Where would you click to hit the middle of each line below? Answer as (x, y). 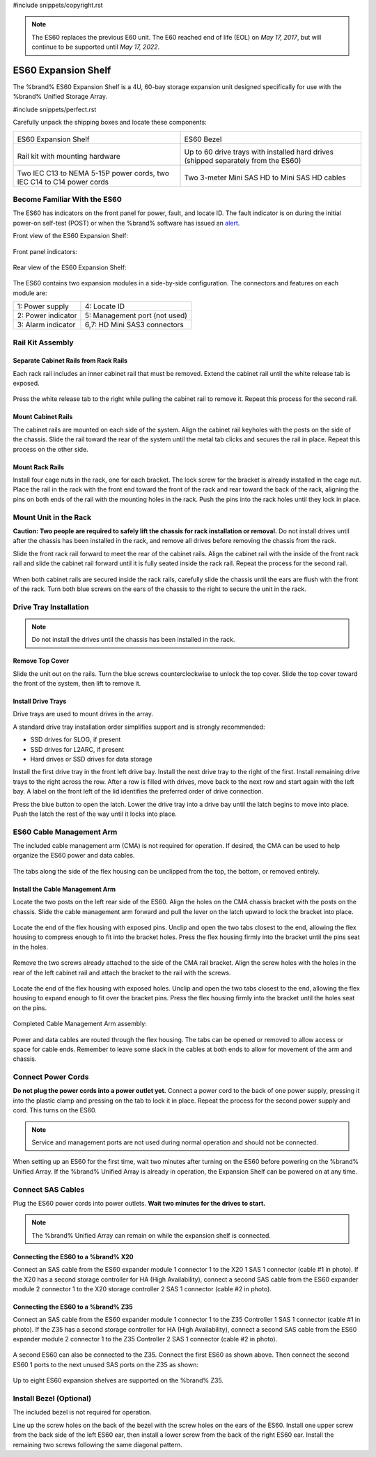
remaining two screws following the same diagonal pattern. (97, 1444)
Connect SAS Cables (49, 1189)
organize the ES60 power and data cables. (74, 856)
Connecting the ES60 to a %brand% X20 (73, 1257)
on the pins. (30, 1008)
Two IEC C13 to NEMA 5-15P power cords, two (93, 173)
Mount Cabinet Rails (43, 417)
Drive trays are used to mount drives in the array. (83, 714)
